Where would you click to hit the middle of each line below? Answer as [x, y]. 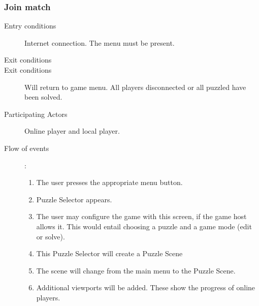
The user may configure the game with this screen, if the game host [141, 216]
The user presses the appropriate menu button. [109, 182]
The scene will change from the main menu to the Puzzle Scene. [136, 270]
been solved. [43, 97]
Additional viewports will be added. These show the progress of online [146, 287]
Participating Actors [36, 114]
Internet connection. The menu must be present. [100, 42]
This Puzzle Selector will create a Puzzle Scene [109, 253]
